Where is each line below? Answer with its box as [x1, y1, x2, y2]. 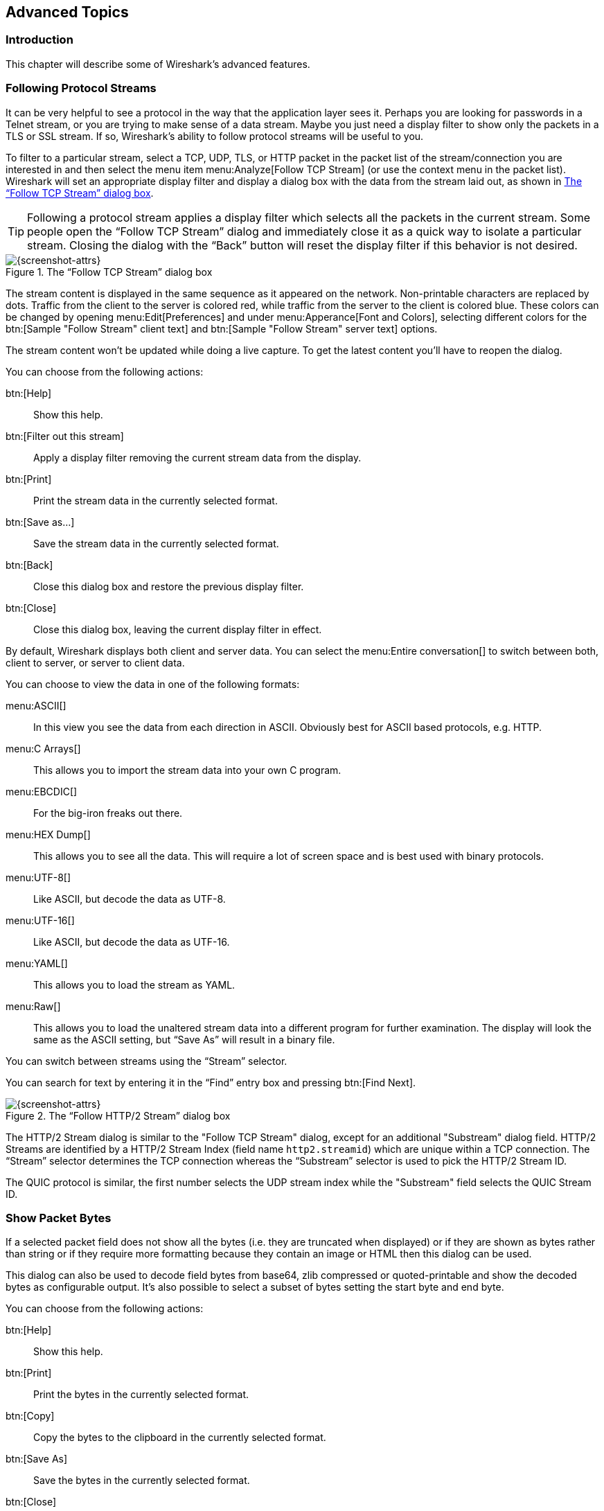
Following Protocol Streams [6, 81, 157, 96]
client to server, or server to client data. [6, 656, 185, 669]
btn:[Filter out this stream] [6, 430, 124, 442]
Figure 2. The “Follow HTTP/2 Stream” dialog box [6, 1109, 231, 1122]
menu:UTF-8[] [6, 871, 71, 883]
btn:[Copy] [6, 1410, 55, 1422]
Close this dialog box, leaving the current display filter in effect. [33, 623, 322, 635]
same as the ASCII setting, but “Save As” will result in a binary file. [33, 1033, 335, 1045]
